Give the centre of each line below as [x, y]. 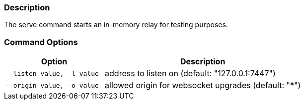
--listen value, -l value [52, 73]
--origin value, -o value [52, 85]
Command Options [41, 42]
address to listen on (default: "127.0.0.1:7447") [190, 74]
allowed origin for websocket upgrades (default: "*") [203, 85]
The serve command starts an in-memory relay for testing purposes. [116, 25]
